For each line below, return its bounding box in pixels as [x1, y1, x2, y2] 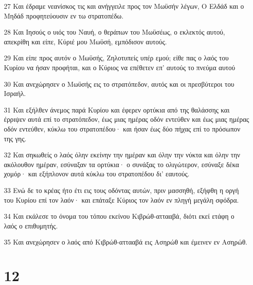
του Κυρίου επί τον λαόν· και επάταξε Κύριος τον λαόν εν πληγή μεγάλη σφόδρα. [4, 194, 239, 205]
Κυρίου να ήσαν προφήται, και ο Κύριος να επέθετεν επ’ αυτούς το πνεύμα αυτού [4, 62, 235, 72]
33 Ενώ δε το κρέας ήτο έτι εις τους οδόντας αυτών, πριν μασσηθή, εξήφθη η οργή [4, 185, 239, 195]
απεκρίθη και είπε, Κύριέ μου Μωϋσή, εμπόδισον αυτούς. [4, 36, 167, 46]
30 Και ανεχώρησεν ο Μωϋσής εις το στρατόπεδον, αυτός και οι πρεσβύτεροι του [4, 78, 235, 89]
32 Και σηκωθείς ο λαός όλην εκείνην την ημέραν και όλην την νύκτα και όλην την [4, 150, 240, 160]
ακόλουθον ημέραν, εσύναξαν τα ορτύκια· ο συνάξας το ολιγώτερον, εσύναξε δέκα [4, 159, 239, 169]
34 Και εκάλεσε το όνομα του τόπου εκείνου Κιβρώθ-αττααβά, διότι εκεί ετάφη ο [4, 211, 235, 221]
